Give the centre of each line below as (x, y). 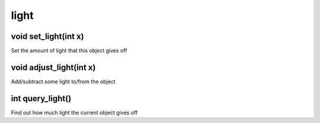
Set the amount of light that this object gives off (69, 51)
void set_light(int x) (47, 36)
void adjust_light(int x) (53, 67)
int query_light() (41, 98)
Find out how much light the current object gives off (74, 112)
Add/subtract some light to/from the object (63, 81)
